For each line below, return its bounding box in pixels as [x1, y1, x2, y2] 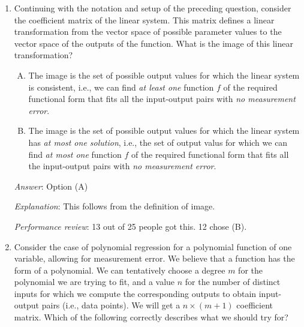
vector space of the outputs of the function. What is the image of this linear [14, 37, 293, 49]
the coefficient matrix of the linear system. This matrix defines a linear [14, 13, 275, 26]
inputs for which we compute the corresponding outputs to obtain [14, 287, 257, 299]
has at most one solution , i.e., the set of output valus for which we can [28, 136, 288, 148]
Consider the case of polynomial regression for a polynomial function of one [14, 240, 292, 253]
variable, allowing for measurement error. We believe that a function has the [14, 252, 295, 265]
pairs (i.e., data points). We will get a [41, 299, 180, 311]
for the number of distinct [185, 275, 281, 288]
